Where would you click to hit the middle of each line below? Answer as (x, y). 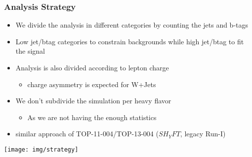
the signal (30, 51)
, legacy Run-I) (203, 134)
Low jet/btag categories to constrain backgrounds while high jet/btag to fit (130, 41)
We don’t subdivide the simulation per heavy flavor (93, 101)
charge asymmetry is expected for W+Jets (92, 84)
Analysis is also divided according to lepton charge (92, 67)
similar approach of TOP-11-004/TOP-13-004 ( (87, 134)
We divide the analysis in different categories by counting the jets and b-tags (132, 25)
